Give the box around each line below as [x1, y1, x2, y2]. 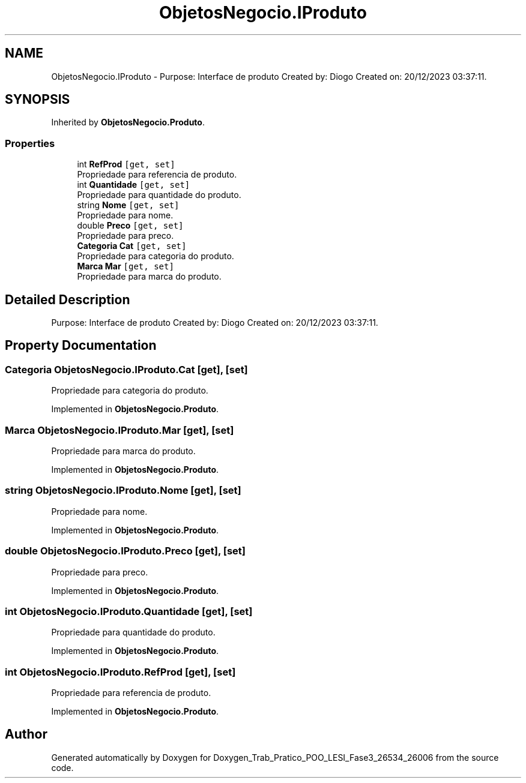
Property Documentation [5, 338, 157, 353]
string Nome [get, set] [77, 200, 180, 211]
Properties [5, 137, 55, 149]
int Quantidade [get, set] [77, 179, 190, 190]
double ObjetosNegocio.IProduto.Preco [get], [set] [5, 545, 246, 557]
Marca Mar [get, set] [77, 261, 174, 272]
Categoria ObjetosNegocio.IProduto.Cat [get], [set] [5, 363, 248, 376]
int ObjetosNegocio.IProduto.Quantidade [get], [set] [5, 605, 253, 617]
